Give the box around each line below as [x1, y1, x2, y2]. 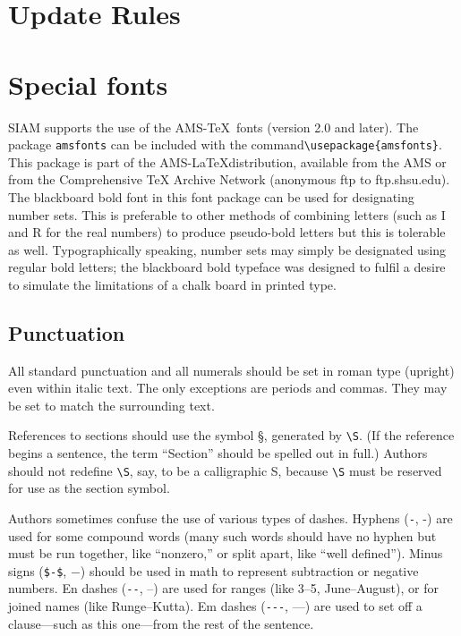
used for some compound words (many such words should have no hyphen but [8, 526, 437, 545]
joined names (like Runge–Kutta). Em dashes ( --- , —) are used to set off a [8, 597, 423, 615]
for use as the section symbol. [8, 479, 170, 497]
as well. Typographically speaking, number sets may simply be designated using [8, 240, 447, 259]
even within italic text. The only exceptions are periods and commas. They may [8, 378, 448, 397]
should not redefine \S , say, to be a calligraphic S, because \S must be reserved [8, 461, 442, 479]
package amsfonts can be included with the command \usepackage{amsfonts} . [8, 135, 442, 154]
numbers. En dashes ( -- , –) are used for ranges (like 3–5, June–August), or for [8, 579, 439, 598]
